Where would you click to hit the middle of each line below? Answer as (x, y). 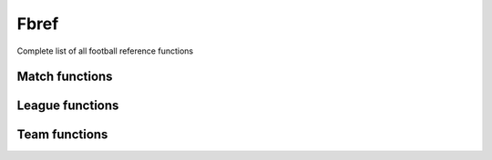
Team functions (62, 135)
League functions (68, 106)
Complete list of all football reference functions (105, 51)
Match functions (65, 77)
